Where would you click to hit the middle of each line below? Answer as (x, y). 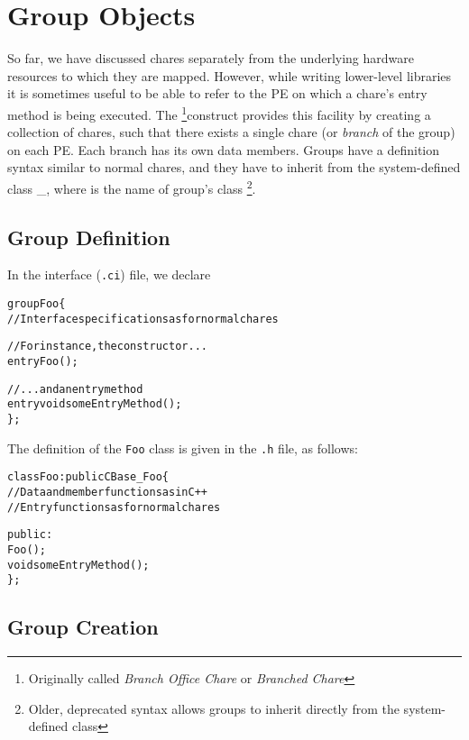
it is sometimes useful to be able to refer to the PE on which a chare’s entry (217, 93)
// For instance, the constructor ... (107, 347)
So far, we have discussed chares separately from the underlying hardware (211, 58)
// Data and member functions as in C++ (107, 492)
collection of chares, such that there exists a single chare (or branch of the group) (231, 132)
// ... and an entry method (75, 389)
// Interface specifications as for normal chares (143, 319)
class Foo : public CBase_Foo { (88, 477)
